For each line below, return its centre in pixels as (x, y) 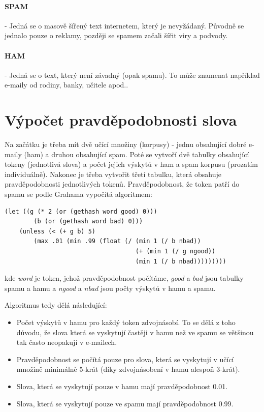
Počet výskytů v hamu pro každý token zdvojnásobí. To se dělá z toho (126, 322)
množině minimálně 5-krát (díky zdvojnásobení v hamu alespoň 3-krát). (128, 369)
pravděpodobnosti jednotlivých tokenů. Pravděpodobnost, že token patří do (122, 184)
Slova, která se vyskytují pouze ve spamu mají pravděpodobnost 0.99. (125, 403)
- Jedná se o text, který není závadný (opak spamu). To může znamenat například (132, 75)
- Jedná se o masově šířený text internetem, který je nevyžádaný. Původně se (124, 25)
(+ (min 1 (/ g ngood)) (175, 252)
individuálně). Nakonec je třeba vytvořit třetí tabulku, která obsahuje (113, 174)
